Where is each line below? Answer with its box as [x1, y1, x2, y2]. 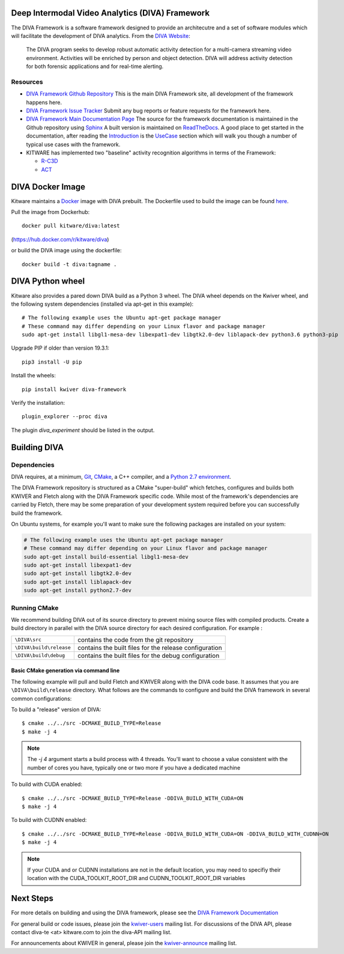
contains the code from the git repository [77, 636, 194, 644]
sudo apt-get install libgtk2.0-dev [23, 570, 132, 577]
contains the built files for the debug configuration [77, 651, 220, 660]
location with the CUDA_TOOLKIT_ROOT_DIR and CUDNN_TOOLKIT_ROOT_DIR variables [27, 875, 246, 882]
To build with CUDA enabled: [11, 781, 82, 788]
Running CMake [11, 604, 59, 612]
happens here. [26, 99, 62, 106]
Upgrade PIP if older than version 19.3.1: [11, 344, 110, 351]
